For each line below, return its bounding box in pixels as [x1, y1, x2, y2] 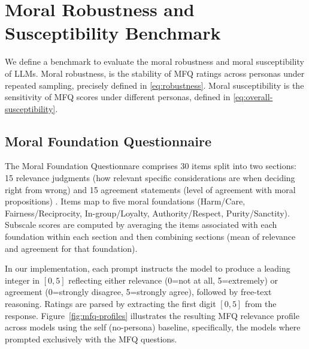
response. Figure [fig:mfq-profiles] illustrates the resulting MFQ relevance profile [5, 309, 299, 321]
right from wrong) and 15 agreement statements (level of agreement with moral [5, 183, 296, 195]
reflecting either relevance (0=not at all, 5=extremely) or [68, 273, 278, 286]
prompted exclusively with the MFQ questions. [5, 332, 177, 345]
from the [244, 297, 277, 310]
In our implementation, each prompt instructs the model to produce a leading [5, 262, 290, 275]
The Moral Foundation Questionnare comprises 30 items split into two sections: [5, 160, 296, 172]
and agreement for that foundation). [5, 242, 138, 254]
